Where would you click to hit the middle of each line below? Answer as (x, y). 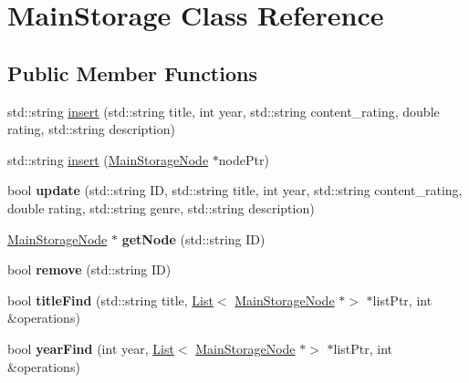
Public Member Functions (132, 72)
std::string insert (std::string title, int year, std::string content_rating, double (224, 111)
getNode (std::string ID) (193, 238)
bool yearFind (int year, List (91, 348)
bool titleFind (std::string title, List (110, 300)
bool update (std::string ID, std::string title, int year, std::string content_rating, (235, 190)
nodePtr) (244, 159)
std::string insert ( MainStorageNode (108, 159)
